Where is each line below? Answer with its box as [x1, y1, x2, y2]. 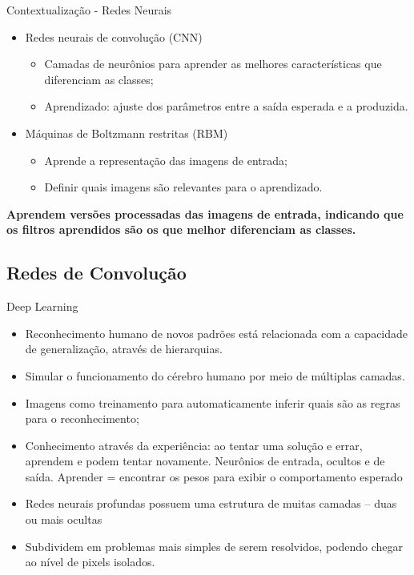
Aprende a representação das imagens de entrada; [44, 151, 287, 168]
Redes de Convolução [6, 260, 187, 285]
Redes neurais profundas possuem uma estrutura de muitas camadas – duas [25, 495, 397, 512]
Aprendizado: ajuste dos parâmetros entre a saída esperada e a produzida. [44, 98, 408, 115]
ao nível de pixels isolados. [25, 553, 155, 570]
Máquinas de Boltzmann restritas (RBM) [25, 124, 228, 141]
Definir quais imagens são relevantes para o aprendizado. [44, 179, 323, 195]
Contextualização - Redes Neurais [6, 2, 172, 18]
